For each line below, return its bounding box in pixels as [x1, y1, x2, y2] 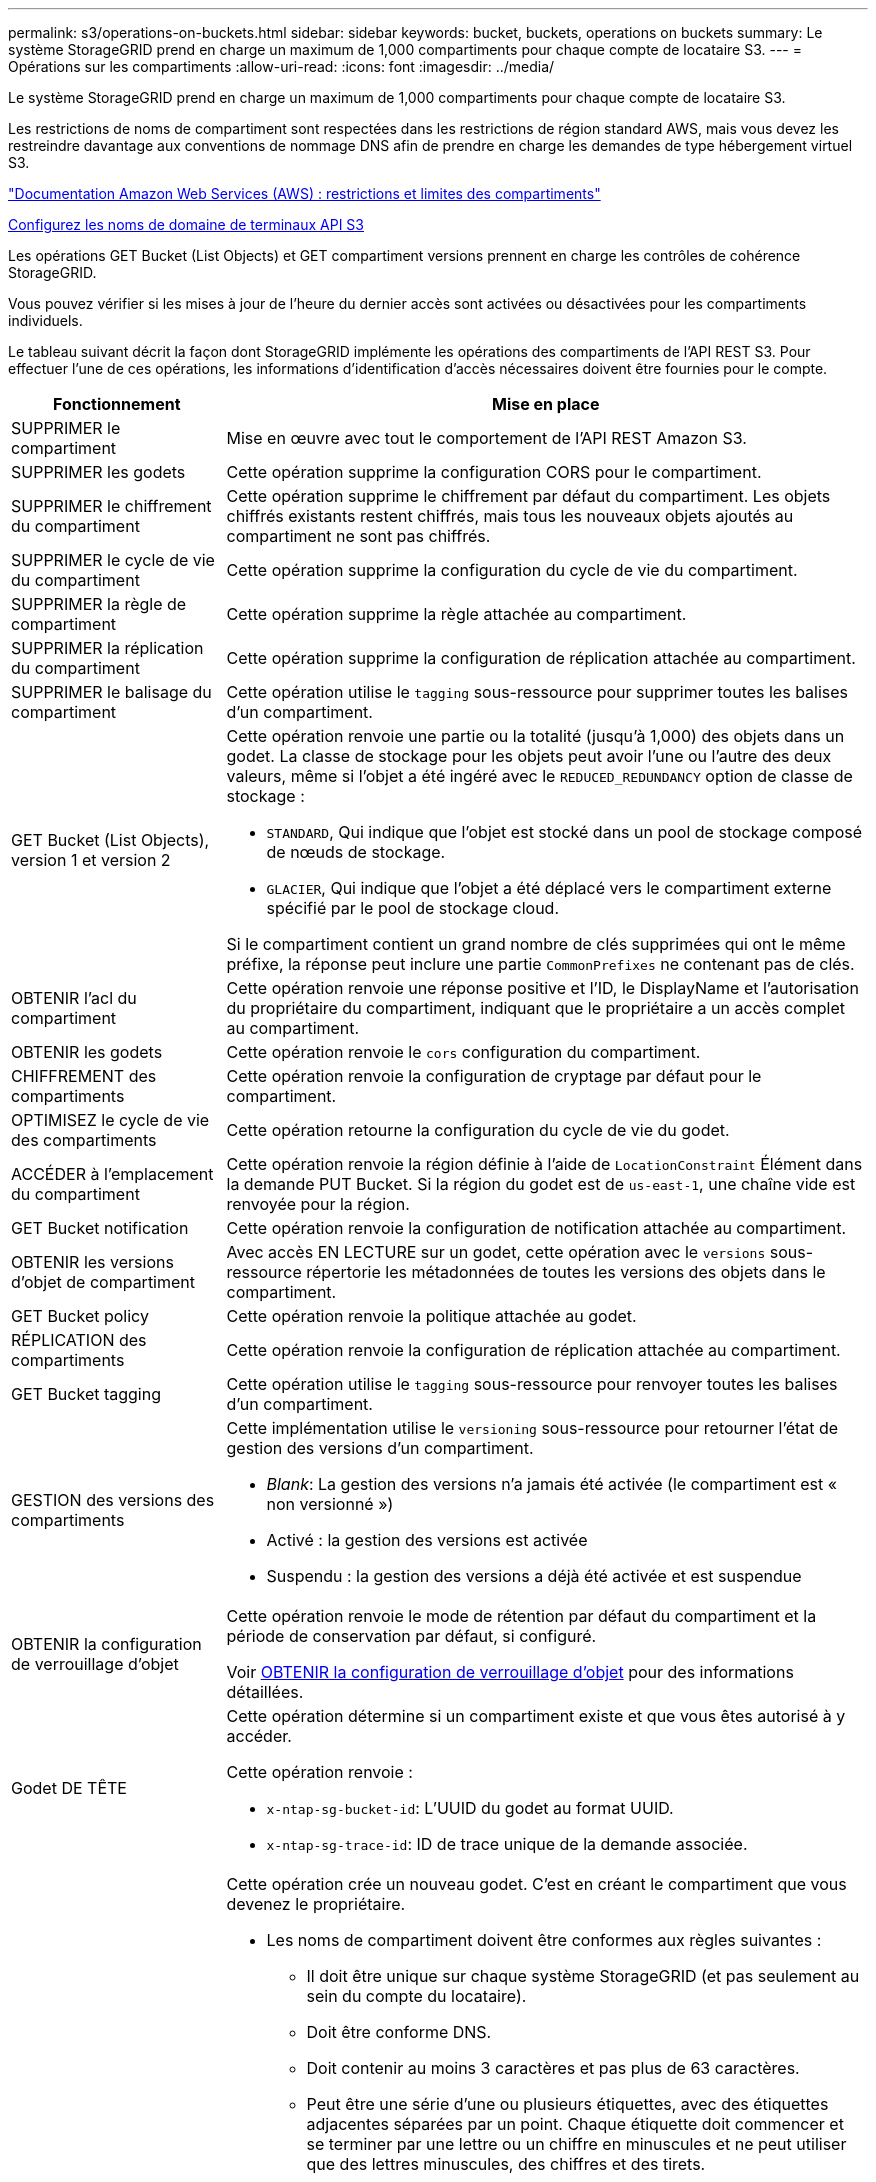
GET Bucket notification [11, 1218, 189, 1238]
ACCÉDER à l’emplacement [11, 1164, 214, 1184]
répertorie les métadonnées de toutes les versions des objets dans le [306, 1262, 826, 1282]
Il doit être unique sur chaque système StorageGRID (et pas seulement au [306, 1966, 860, 1986]
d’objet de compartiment [11, 1272, 196, 1292]
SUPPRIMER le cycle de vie [11, 550, 215, 570]
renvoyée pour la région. [226, 1194, 410, 1214]
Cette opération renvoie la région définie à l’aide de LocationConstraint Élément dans [226, 1154, 863, 1174]
